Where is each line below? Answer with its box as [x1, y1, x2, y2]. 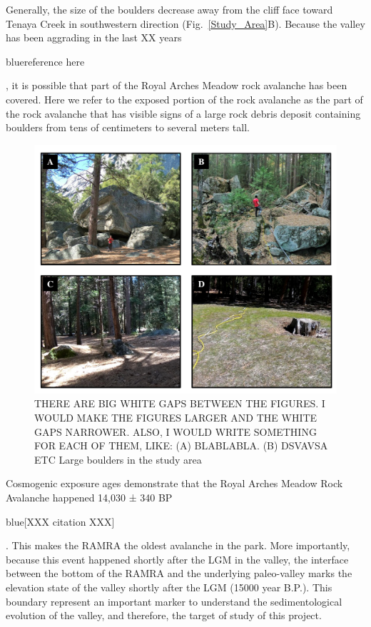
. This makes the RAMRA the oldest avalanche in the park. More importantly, [6, 538, 350, 553]
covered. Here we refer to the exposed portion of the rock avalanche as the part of [6, 91, 363, 106]
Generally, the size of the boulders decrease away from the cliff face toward [6, 2, 333, 16]
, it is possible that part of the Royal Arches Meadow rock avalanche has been [6, 78, 347, 93]
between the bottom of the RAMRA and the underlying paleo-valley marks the [6, 566, 352, 581]
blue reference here [6, 53, 85, 68]
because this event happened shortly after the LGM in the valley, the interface [6, 551, 349, 566]
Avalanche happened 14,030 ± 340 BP [6, 489, 173, 504]
